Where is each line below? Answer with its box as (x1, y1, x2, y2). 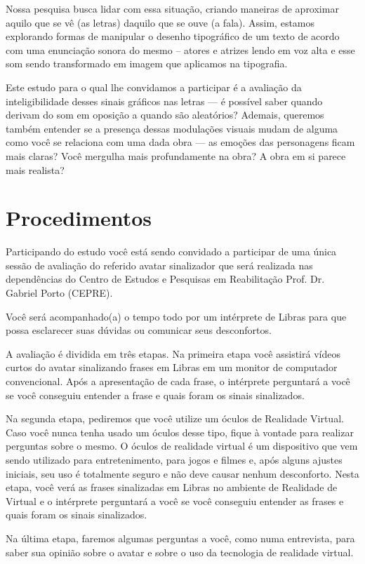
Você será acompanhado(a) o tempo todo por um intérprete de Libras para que (6, 309, 347, 323)
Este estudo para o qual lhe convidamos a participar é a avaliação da (6, 79, 302, 94)
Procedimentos (6, 203, 152, 232)
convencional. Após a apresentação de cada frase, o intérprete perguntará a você (6, 374, 350, 388)
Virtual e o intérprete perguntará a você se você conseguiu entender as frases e (6, 493, 344, 508)
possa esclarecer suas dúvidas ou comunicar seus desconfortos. (6, 323, 272, 337)
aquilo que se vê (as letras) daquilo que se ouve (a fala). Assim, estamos (6, 15, 315, 29)
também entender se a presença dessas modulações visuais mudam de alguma (6, 121, 338, 135)
